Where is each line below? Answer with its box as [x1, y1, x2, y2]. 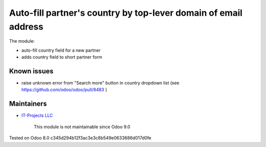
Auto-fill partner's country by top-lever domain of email [9, 7, 243, 18]
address [9, 21, 44, 32]
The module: [9, 38, 35, 44]
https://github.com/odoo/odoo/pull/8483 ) [21, 87, 107, 93]
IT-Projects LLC [21, 113, 53, 118]
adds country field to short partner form [21, 54, 102, 60]
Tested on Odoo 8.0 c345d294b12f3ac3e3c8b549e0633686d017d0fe [9, 135, 152, 141]
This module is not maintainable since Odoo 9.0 [33, 123, 131, 130]
